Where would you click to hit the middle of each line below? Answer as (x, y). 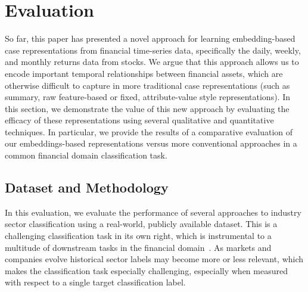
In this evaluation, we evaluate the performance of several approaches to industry (153, 212)
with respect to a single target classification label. (95, 282)
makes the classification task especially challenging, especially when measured (146, 270)
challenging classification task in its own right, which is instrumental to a (138, 236)
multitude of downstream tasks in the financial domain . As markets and (138, 247)
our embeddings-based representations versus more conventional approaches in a (151, 143)
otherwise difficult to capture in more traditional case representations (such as (147, 85)
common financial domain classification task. (86, 155)
